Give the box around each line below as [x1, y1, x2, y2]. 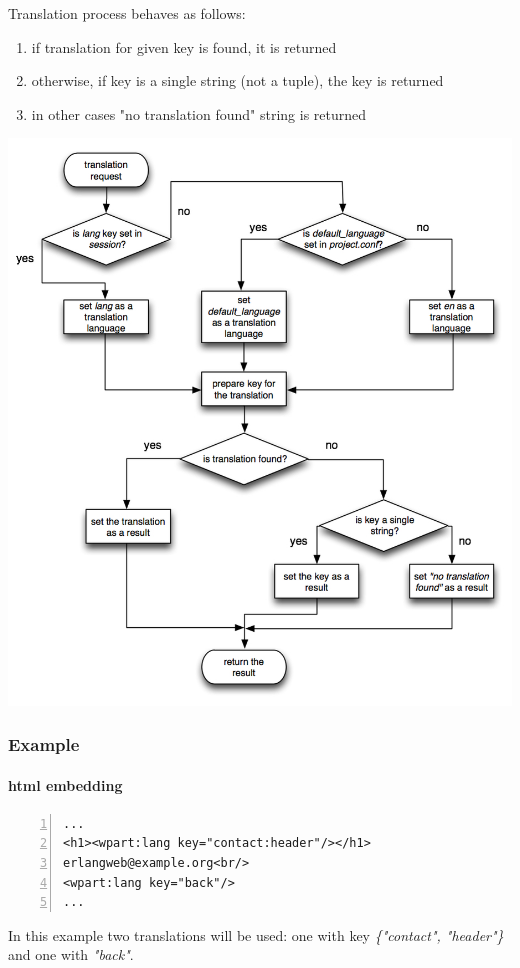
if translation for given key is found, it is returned [31, 36, 337, 57]
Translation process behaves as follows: [8, 3, 246, 23]
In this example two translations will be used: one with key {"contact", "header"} [8, 924, 504, 945]
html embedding [8, 774, 123, 795]
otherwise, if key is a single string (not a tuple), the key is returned [31, 70, 444, 91]
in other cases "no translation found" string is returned [31, 103, 367, 124]
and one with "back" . [8, 944, 134, 965]
